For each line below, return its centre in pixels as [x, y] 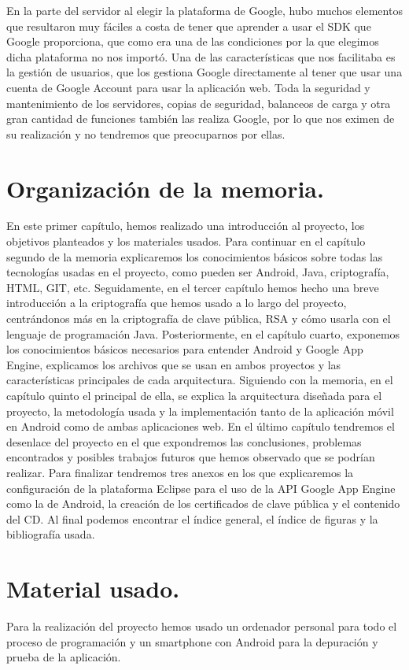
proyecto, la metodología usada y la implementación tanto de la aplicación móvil [200, 411]
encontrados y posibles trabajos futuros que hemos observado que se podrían [191, 457]
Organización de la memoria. [165, 188]
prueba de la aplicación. [64, 657]
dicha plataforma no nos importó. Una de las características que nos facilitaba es [201, 56]
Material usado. [93, 589]
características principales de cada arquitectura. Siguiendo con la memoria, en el [200, 380]
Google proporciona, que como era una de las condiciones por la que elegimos [193, 41]
